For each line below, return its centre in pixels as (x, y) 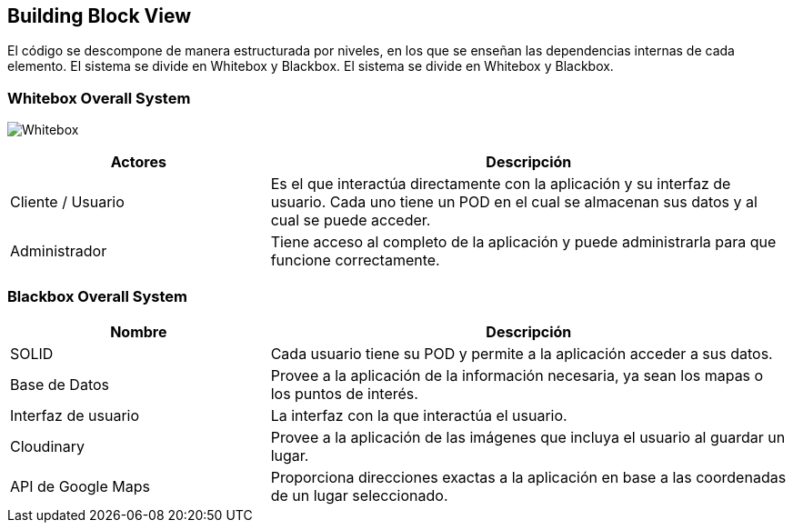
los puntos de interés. (344, 393)
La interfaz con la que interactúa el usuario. (419, 415)
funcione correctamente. (355, 260)
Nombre (139, 331)
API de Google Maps (80, 486)
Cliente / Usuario (67, 202)
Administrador (59, 251)
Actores (138, 162)
